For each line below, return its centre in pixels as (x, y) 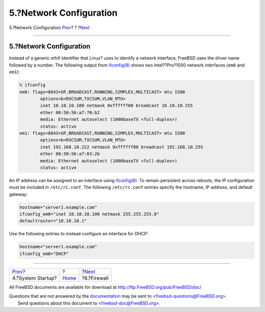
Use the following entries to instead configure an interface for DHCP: (79, 234)
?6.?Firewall (95, 278)
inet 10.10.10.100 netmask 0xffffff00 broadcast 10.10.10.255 (117, 106)
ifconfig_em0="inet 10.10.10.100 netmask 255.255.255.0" (89, 214)
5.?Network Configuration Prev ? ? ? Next (50, 28)
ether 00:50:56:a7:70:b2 (70, 112)
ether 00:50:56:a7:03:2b (70, 154)
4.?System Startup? (35, 278)
